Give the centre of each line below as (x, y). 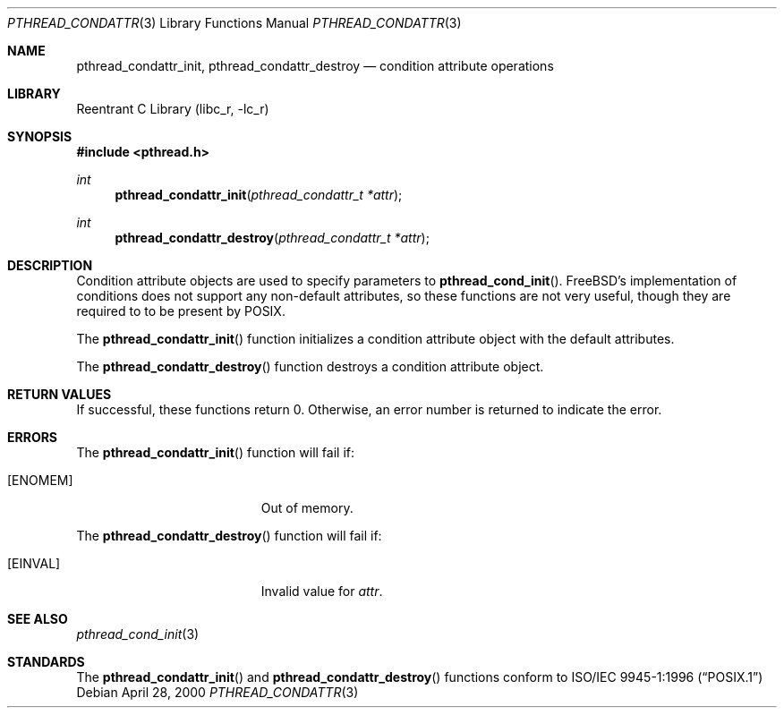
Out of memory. (307, 508)
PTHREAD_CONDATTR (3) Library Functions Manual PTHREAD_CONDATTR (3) (234, 23)
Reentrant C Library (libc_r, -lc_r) (173, 109)
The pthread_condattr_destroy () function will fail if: (229, 536)
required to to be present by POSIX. (181, 311)
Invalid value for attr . (322, 591)
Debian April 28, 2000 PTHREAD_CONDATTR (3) (217, 692)
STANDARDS (46, 662)
